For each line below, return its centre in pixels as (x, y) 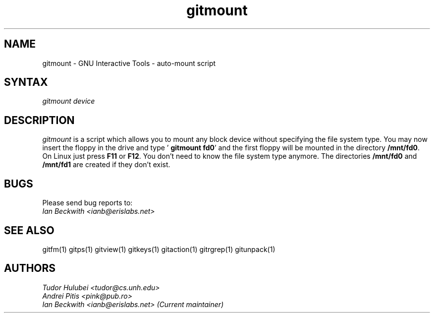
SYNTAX (26, 82)
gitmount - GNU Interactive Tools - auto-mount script (129, 63)
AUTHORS (30, 268)
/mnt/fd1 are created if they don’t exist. (106, 165)
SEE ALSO (29, 230)
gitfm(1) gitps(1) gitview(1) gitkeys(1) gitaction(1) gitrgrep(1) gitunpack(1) (159, 249)
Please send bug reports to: (87, 203)
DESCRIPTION (39, 120)
